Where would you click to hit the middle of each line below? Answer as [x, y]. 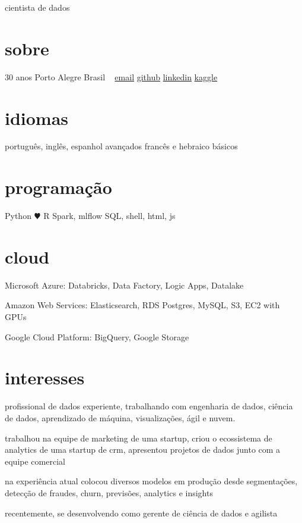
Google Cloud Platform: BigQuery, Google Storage [97, 336]
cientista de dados [37, 7]
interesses [45, 378]
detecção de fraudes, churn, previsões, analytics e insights [109, 492]
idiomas [37, 118]
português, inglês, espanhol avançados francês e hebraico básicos [121, 146]
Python [18, 216]
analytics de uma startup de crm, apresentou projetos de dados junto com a [143, 450]
